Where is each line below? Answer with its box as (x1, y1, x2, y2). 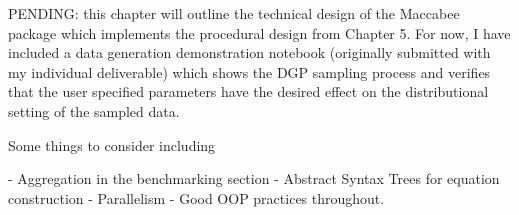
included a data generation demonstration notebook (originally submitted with (8, 42, 491, 63)
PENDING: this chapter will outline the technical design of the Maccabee (8, 3, 460, 23)
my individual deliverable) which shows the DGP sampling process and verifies (8, 61, 491, 82)
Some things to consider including (8, 134, 216, 155)
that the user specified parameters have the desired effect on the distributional (8, 81, 489, 102)
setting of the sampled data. (8, 100, 180, 121)
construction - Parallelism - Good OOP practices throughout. (8, 187, 385, 208)
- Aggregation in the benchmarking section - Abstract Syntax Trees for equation (8, 168, 500, 189)
